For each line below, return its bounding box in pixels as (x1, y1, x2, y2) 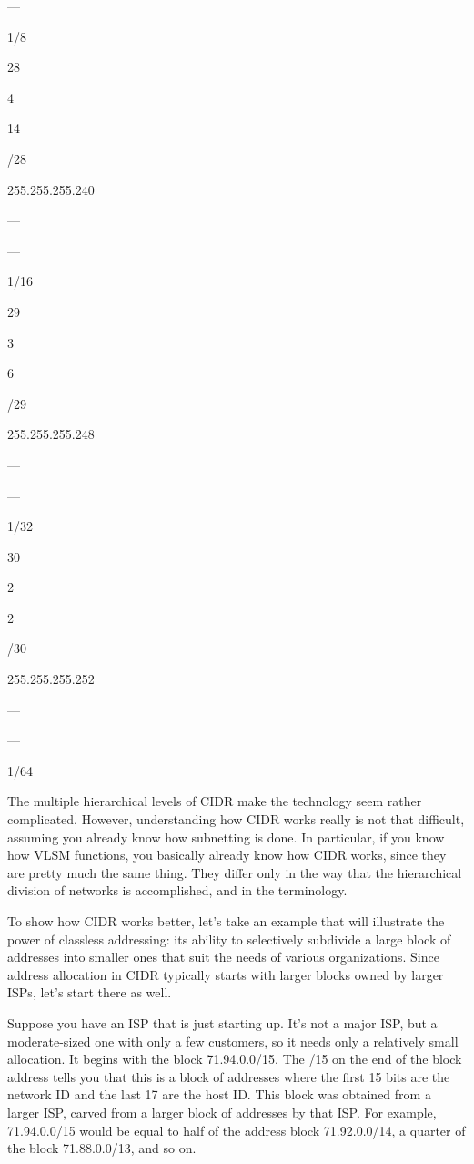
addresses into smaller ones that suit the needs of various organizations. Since (7, 947, 439, 966)
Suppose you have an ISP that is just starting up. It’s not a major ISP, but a (7, 1013, 438, 1032)
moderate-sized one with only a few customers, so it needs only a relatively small (7, 1031, 459, 1050)
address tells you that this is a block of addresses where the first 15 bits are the (7, 1067, 450, 1086)
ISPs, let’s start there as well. (7, 983, 172, 1002)
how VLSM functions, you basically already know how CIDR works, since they (7, 845, 447, 864)
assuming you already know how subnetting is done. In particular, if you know (7, 827, 445, 846)
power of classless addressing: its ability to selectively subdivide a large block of (7, 929, 451, 948)
